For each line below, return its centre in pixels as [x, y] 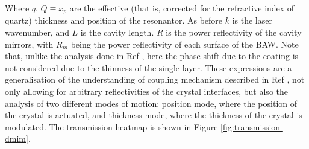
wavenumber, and [37, 32]
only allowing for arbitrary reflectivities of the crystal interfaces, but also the [146, 91]
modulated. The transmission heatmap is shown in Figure [111, 126]
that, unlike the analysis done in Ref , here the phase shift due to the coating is [152, 56]
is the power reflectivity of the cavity [234, 32]
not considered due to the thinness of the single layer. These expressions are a [148, 67]
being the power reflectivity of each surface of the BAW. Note [185, 44]
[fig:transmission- [252, 126]
